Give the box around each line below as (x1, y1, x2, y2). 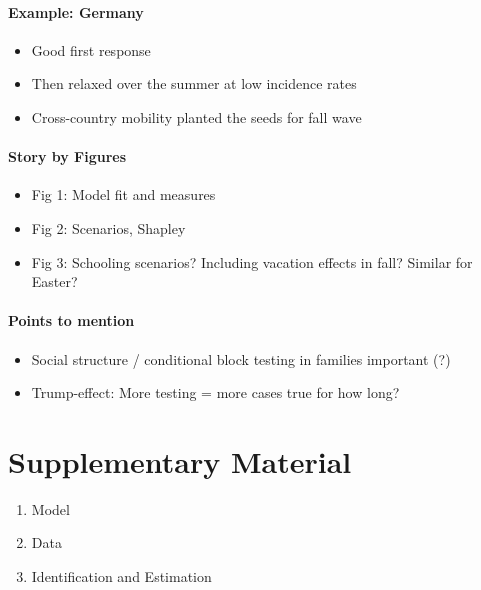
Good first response (31, 39, 151, 60)
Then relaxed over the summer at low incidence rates (31, 73, 357, 94)
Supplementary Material (8, 440, 352, 481)
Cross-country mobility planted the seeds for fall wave (31, 106, 362, 127)
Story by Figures (8, 146, 127, 167)
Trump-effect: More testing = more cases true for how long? (31, 382, 400, 403)
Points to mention (8, 310, 135, 331)
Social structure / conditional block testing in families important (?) (31, 348, 451, 369)
